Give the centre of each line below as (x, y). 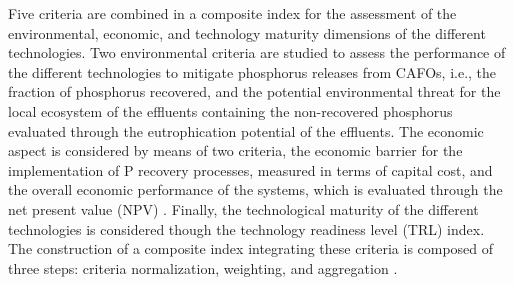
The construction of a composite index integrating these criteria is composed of (251, 248)
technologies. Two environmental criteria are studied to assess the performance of (257, 52)
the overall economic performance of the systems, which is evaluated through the (255, 189)
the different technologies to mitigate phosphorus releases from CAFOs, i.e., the (252, 71)
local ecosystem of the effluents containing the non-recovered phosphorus (230, 110)
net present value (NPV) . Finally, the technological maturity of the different (243, 208)
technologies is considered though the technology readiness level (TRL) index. (246, 228)
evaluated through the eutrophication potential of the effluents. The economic (246, 130)
